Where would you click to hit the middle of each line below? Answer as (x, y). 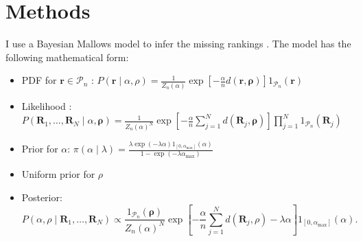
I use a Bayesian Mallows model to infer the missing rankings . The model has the (178, 44)
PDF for (39, 80)
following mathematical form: (67, 57)
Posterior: (42, 197)
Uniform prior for (58, 174)
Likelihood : (47, 105)
